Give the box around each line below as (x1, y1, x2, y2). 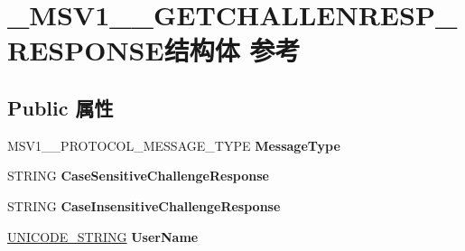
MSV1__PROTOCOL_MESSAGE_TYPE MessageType (7, 135, 340, 154)
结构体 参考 (163, 32, 301, 69)
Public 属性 (7, 93, 114, 121)
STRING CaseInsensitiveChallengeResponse (7, 196, 281, 215)
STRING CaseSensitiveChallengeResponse (7, 166, 269, 185)
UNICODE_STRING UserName (7, 227, 199, 246)
